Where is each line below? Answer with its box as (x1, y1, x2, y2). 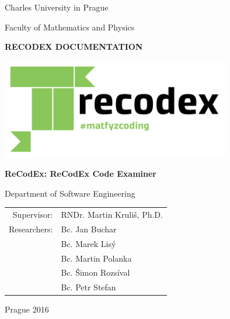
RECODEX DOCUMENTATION (5, 40, 143, 53)
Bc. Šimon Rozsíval (61, 266, 130, 279)
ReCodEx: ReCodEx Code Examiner (5, 167, 156, 180)
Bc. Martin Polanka (61, 252, 132, 264)
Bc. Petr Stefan (61, 281, 116, 293)
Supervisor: (12, 208, 53, 221)
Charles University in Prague (5, 1, 109, 13)
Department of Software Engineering (5, 187, 135, 199)
